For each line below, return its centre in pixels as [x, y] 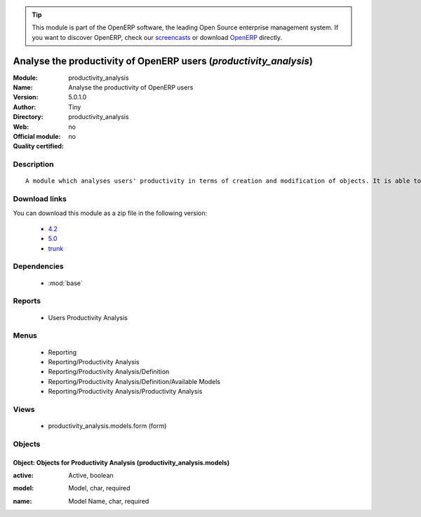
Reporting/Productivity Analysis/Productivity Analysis [125, 392]
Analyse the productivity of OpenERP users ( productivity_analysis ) [163, 61]
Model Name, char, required [109, 501]
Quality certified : [39, 146]
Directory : [28, 117]
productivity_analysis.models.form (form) [107, 426]
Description [33, 165]
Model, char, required [99, 488]
